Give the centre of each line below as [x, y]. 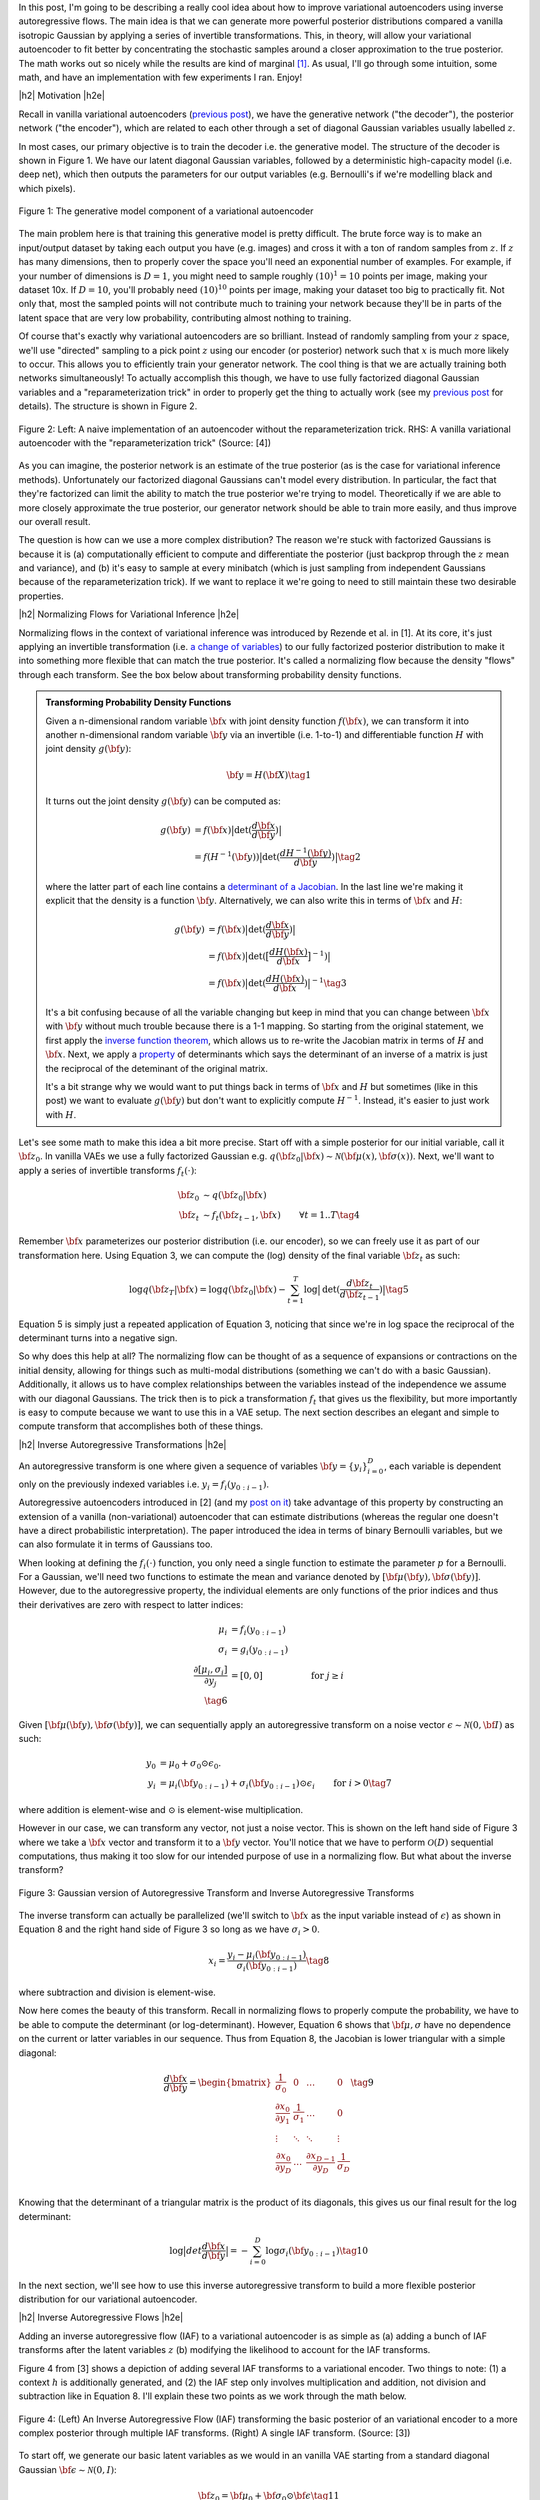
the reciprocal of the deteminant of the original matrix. [157, 1068]
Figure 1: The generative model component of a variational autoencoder [166, 211]
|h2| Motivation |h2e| [61, 96]
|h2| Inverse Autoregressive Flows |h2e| [101, 2317]
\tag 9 [362, 2083]
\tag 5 [397, 1289]
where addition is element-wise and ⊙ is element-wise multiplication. [161, 1809]
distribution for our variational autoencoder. [108, 2299]
